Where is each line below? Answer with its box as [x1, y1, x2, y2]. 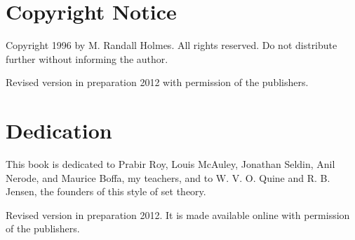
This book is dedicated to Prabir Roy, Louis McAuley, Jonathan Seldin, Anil [6, 157, 335, 171]
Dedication [6, 116, 112, 145]
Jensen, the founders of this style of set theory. [6, 184, 206, 199]
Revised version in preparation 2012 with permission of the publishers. [6, 75, 309, 90]
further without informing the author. [6, 51, 168, 66]
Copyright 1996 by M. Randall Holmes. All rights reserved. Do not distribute [6, 38, 337, 52]
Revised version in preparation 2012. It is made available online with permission [6, 207, 350, 222]
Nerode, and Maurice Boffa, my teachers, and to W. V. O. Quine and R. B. [6, 170, 330, 185]
